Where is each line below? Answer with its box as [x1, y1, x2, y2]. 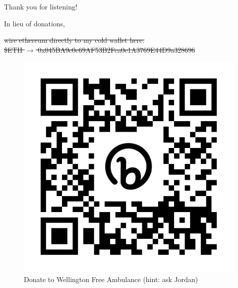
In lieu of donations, [4, 18, 65, 28]
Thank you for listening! [4, 1, 77, 11]
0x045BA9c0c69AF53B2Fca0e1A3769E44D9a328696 [38, 44, 195, 55]
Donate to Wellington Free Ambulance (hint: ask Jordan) [24, 274, 198, 284]
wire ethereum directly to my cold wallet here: [4, 35, 145, 45]
